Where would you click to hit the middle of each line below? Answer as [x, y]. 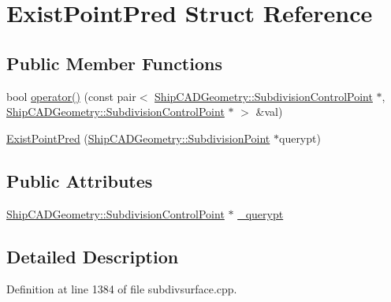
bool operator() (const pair [71, 96]
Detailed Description [93, 256]
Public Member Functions [114, 63]
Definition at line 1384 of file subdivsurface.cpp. [122, 289]
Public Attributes [80, 180]
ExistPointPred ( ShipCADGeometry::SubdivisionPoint [138, 138]
